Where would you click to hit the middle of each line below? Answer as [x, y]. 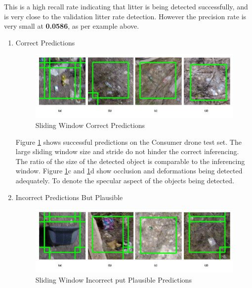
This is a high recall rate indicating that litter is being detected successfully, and [126, 6]
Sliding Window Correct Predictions [90, 125]
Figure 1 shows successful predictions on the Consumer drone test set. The [128, 142]
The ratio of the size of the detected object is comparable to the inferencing [130, 161]
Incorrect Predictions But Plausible [69, 197]
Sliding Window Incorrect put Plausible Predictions [113, 279]
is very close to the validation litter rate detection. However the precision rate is [125, 16]
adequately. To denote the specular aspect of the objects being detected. [125, 180]
